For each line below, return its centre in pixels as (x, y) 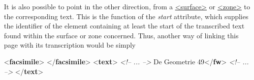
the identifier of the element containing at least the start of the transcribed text (124, 26)
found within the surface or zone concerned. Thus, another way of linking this (121, 35)
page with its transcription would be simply (70, 45)
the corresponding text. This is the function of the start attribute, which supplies (126, 16)
